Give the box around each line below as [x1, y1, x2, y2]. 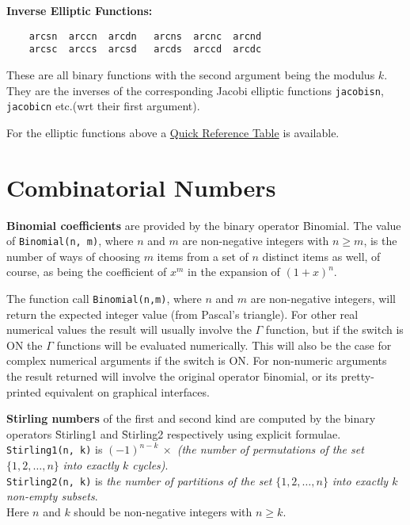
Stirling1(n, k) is [6, 441, 103, 458]
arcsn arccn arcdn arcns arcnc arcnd [28, 30, 262, 42]
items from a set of [157, 247, 249, 264]
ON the [6, 336, 43, 353]
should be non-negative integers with [74, 503, 252, 519]
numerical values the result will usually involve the [6, 321, 252, 338]
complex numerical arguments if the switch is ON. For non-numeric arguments [6, 352, 387, 369]
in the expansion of [188, 263, 280, 280]
